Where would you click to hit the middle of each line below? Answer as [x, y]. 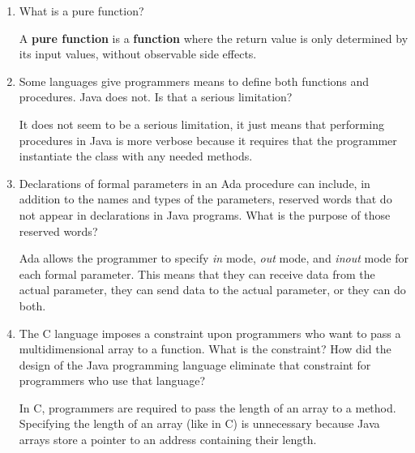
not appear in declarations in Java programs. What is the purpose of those [205, 214]
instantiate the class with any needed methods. [136, 156]
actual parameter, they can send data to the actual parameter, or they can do [212, 290]
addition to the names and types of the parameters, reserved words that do [205, 199]
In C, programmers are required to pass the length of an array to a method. [207, 407]
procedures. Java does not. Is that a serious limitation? [156, 97]
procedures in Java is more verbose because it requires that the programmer [208, 140]
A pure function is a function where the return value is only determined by [214, 38]
